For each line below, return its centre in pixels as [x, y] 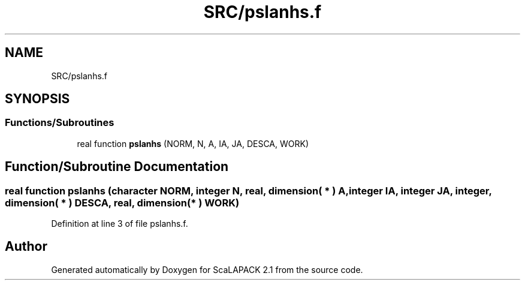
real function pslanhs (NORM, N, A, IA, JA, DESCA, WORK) [193, 143]
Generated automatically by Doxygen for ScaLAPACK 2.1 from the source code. [207, 269]
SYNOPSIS [37, 99]
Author [26, 247]
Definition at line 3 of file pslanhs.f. [120, 224]
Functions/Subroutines [60, 123]
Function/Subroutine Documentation [117, 167]
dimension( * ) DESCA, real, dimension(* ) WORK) [122, 202]
